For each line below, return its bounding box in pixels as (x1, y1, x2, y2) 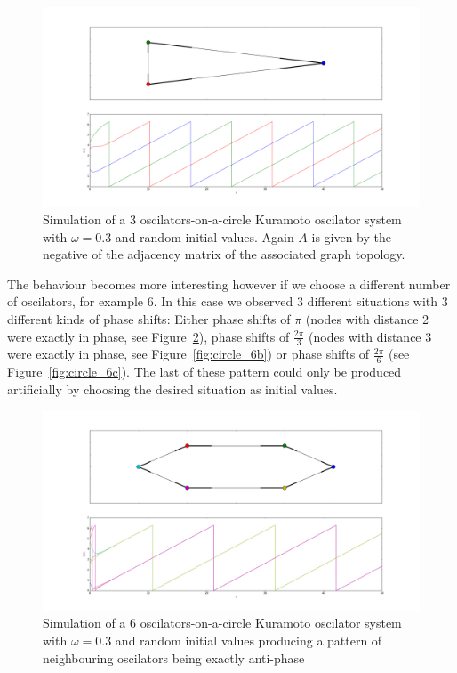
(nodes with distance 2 (305, 309, 429, 328)
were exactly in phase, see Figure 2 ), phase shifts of (7, 327, 290, 345)
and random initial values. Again (115, 227, 294, 246)
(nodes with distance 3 (309, 327, 432, 345)
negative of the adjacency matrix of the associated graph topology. (43, 245, 405, 264)
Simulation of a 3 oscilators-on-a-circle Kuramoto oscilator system (43, 210, 402, 229)
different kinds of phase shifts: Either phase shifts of (7, 309, 291, 328)
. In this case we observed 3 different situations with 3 (153, 292, 448, 311)
